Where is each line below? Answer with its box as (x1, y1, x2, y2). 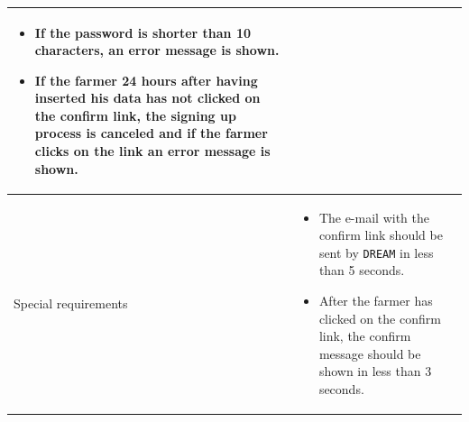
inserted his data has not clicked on (34, 88, 261, 107)
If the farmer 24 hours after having (34, 70, 258, 89)
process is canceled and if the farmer (34, 124, 268, 142)
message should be (318, 344, 421, 362)
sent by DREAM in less (318, 243, 434, 261)
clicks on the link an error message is (34, 142, 271, 161)
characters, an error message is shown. (34, 41, 280, 60)
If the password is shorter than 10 (34, 23, 252, 41)
